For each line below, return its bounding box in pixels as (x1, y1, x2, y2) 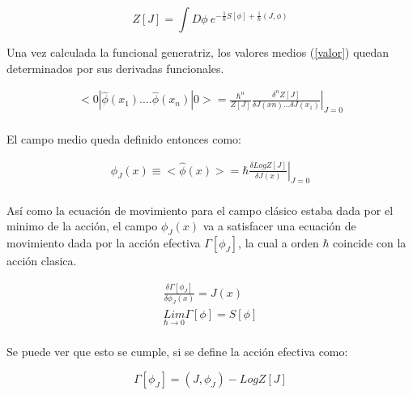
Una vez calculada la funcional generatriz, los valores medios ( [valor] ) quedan (6, 44, 390, 60)
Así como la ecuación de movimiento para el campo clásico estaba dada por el (6, 201, 394, 218)
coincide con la (333, 234, 407, 251)
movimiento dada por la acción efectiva (6, 234, 201, 251)
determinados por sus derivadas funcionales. (6, 59, 224, 76)
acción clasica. (6, 251, 77, 268)
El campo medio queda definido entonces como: (6, 131, 241, 148)
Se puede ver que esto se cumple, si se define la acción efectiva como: (6, 343, 348, 360)
